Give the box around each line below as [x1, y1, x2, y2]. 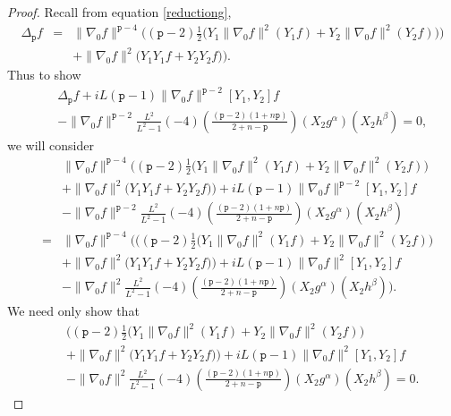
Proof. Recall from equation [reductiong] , [7, 3, 232, 21]
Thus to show [7, 65, 81, 84]
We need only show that [7, 301, 140, 320]
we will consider [7, 135, 94, 154]
